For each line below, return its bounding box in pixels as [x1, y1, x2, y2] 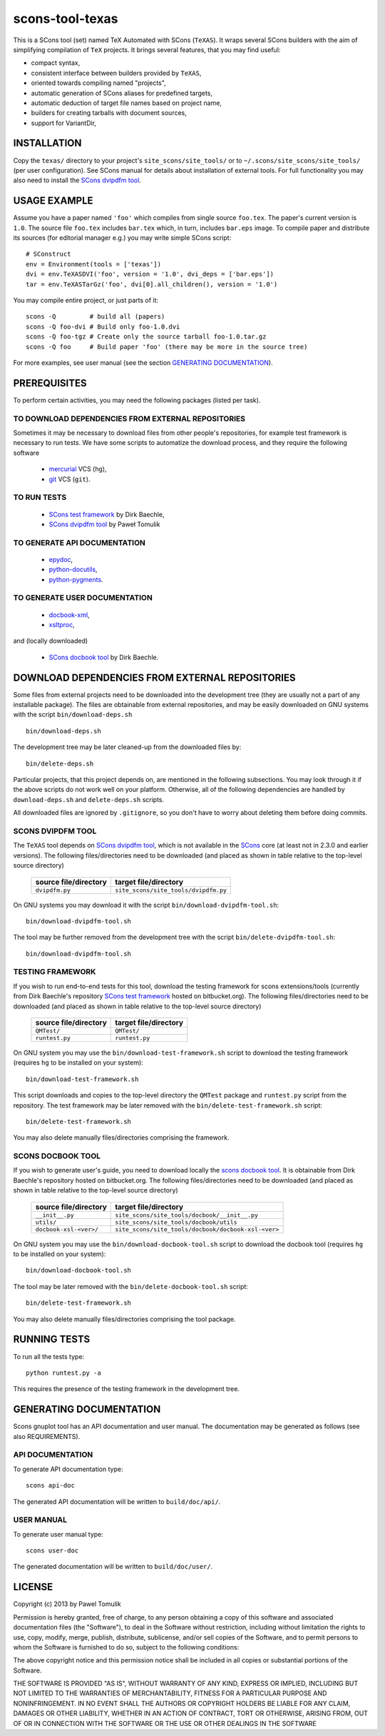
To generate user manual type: [13, 1530, 103, 1538]
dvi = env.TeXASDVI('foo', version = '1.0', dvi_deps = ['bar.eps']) [26, 270, 274, 279]
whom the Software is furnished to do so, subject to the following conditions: [13, 1642, 240, 1651]
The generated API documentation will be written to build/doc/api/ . [13, 1497, 221, 1506]
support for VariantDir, [31, 119, 96, 127]
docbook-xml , [48, 611, 90, 619]
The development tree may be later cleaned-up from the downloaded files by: [13, 743, 242, 751]
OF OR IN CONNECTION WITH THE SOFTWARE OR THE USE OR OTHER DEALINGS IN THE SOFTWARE [13, 1719, 317, 1727]
